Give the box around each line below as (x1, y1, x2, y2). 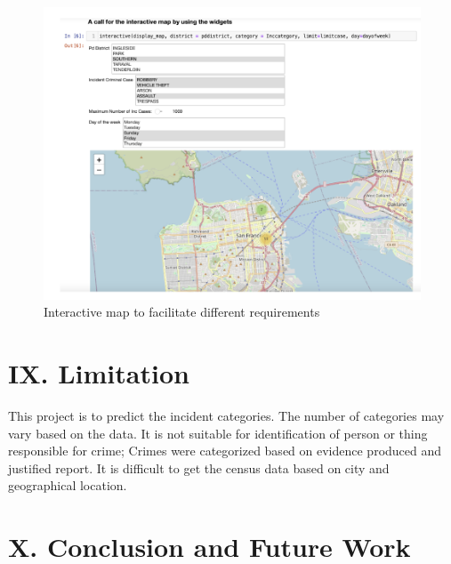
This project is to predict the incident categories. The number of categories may (8, 406, 445, 424)
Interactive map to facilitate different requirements (44, 302, 320, 321)
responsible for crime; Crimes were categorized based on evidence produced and (8, 441, 442, 460)
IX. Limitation (8, 354, 189, 391)
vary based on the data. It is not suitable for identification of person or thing (8, 423, 428, 442)
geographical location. (8, 476, 127, 495)
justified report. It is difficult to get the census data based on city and (8, 458, 390, 477)
